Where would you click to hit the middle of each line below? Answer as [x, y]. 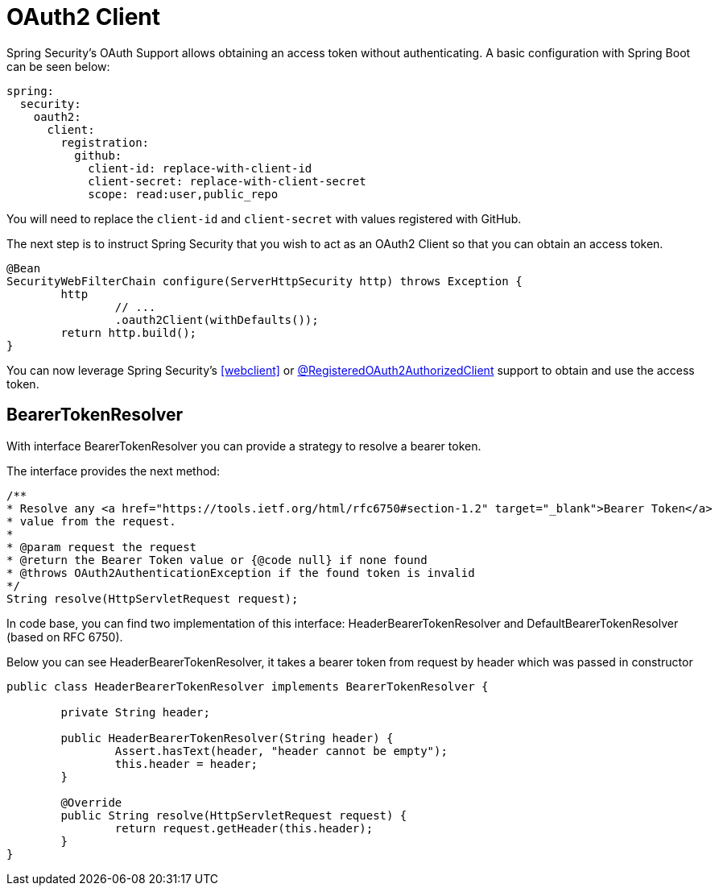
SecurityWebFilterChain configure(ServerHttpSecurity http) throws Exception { [264, 281]
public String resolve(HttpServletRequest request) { [234, 815]
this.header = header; [186, 763]
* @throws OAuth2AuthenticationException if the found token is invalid [241, 573]
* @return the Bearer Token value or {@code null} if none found [217, 560]
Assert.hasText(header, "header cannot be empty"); [281, 751]
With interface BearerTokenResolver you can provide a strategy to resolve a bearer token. [244, 446]
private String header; [135, 712]
